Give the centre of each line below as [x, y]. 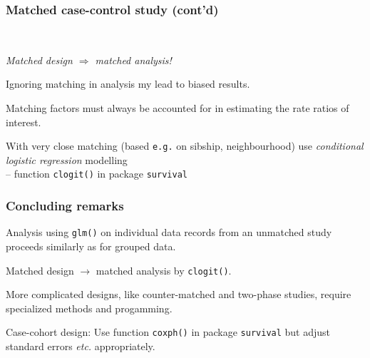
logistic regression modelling [67, 159]
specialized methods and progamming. [89, 308]
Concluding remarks [65, 206]
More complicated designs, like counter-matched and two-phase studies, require [179, 294]
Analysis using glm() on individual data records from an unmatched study [169, 232]
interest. [24, 122]
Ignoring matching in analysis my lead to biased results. [128, 84]
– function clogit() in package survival [97, 174]
